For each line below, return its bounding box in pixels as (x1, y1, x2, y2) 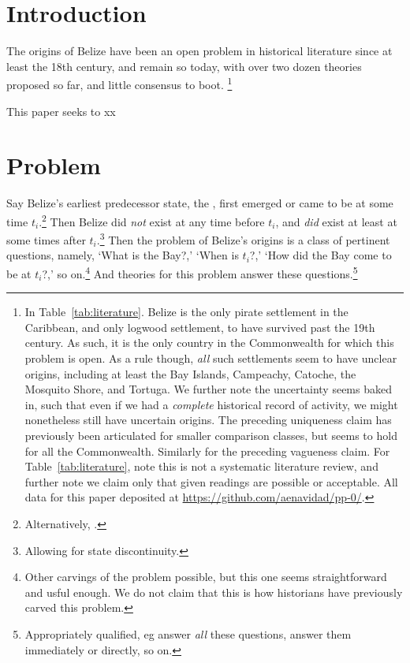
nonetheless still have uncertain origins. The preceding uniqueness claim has (24, 412, 392, 428)
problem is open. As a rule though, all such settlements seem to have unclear (24, 350, 397, 366)
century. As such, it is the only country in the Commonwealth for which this (24, 334, 394, 351)
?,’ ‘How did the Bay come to (249, 247, 392, 263)
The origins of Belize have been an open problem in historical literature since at (6, 43, 393, 59)
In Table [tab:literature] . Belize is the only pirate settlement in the (24, 304, 348, 320)
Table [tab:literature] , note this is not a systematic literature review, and (24, 458, 378, 475)
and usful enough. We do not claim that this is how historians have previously (24, 583, 403, 600)
